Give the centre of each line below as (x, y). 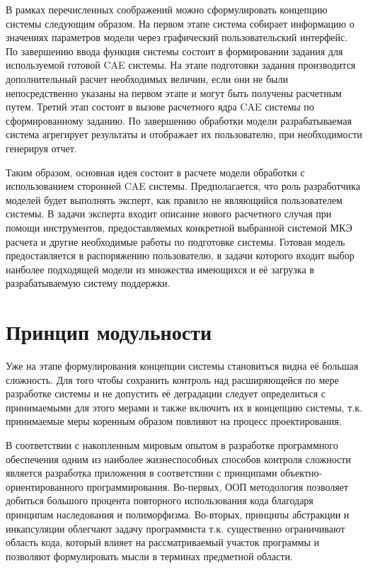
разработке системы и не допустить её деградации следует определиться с (166, 393)
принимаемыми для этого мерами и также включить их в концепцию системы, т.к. (184, 407)
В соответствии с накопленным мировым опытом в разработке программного (172, 444)
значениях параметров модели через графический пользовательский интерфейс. (177, 37)
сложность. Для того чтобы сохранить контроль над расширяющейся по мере (172, 379)
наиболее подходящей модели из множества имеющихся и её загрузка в (160, 269)
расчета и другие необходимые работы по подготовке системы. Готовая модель (176, 241)
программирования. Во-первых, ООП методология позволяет (218, 486)
